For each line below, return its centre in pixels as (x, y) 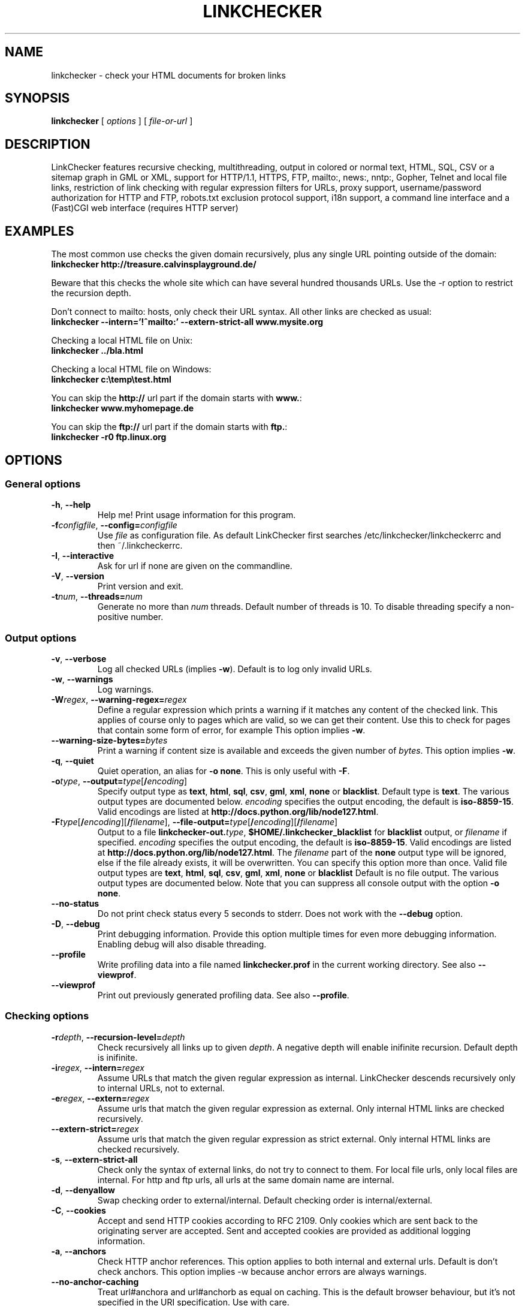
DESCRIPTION (48, 144)
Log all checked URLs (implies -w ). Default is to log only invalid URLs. (235, 669)
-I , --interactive (83, 556)
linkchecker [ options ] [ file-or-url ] (122, 121)
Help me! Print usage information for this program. (197, 515)
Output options (41, 638)
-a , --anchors (79, 1251)
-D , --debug (76, 924)
